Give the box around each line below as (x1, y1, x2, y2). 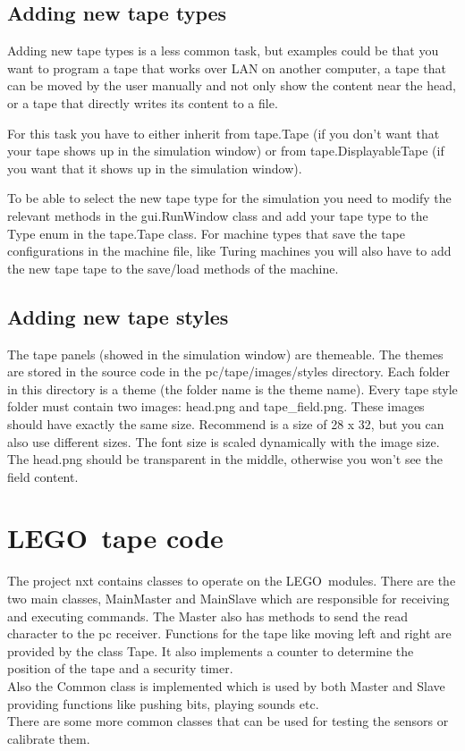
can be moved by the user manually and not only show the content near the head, (7, 76, 456, 95)
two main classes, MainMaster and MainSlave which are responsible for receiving (7, 589, 450, 607)
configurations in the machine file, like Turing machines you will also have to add (7, 241, 452, 260)
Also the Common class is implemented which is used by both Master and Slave (7, 676, 445, 695)
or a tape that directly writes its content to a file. (7, 93, 278, 112)
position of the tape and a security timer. (7, 659, 233, 678)
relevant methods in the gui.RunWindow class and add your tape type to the (7, 206, 428, 224)
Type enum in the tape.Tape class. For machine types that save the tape (7, 224, 406, 242)
